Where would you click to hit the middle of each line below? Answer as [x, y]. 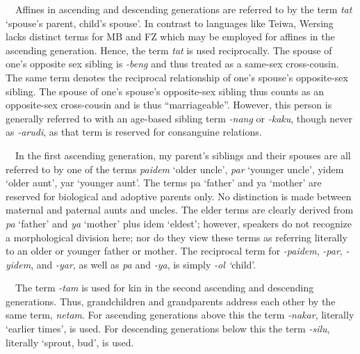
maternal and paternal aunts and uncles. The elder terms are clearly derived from [180, 210]
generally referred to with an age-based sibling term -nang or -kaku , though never [179, 118]
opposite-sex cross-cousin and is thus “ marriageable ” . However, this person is [169, 105]
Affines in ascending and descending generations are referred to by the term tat [183, 9]
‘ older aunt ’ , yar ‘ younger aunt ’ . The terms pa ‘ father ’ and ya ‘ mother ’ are [164, 183]
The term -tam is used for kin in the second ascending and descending [164, 288]
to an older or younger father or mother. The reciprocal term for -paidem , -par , [174, 251]
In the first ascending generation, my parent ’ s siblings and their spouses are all [183, 155]
